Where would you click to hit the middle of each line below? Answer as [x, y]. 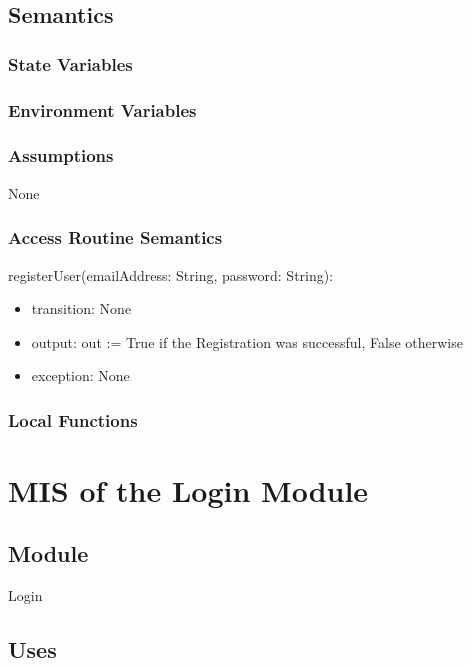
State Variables [70, 63]
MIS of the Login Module [188, 489]
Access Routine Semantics [115, 237]
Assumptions [61, 155]
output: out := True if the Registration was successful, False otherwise [247, 341]
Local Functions [73, 419]
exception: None [80, 375]
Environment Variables [102, 109]
